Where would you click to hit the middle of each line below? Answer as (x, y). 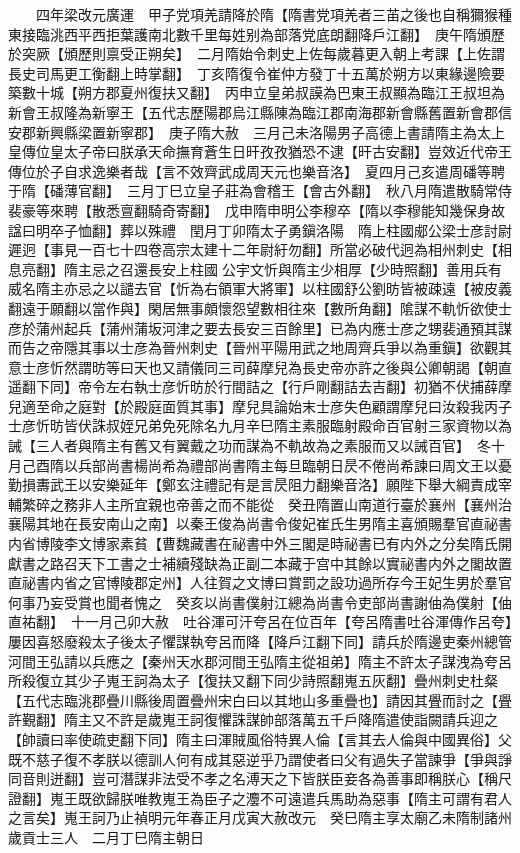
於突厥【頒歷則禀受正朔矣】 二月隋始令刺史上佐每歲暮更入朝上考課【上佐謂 (256, 53)
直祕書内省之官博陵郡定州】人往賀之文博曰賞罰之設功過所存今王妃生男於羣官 (260, 582)
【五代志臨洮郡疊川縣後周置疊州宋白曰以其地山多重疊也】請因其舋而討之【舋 (260, 699)
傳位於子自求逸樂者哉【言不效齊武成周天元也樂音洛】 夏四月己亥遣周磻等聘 (256, 170)
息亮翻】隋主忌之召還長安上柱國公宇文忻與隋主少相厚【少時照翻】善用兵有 (255, 268)
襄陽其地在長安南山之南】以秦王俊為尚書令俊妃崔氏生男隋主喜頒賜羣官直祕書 (260, 523)
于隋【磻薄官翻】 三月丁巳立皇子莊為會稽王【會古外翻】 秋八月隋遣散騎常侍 (260, 190)
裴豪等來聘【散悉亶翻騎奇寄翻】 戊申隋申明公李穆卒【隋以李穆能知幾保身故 (256, 209)
